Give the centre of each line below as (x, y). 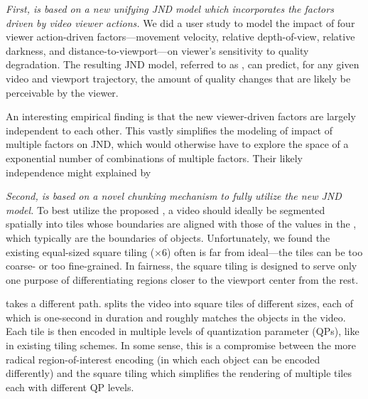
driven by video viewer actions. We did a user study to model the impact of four (180, 22)
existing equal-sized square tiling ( (80, 251)
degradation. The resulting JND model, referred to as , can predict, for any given (183, 64)
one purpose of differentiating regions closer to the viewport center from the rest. (182, 279)
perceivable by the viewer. (62, 92)
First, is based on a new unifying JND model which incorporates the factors (170, 9)
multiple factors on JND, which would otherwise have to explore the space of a (177, 144)
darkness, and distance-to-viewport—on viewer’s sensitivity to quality (157, 50)
